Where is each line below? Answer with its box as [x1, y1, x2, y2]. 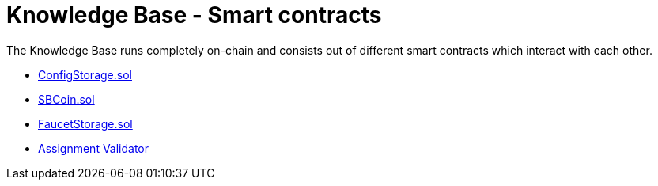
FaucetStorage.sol [38, 116, 133, 131]
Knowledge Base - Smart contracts [6, 2, 382, 28]
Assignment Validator [38, 141, 149, 155]
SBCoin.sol [38, 92, 95, 106]
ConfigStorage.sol [38, 67, 132, 82]
